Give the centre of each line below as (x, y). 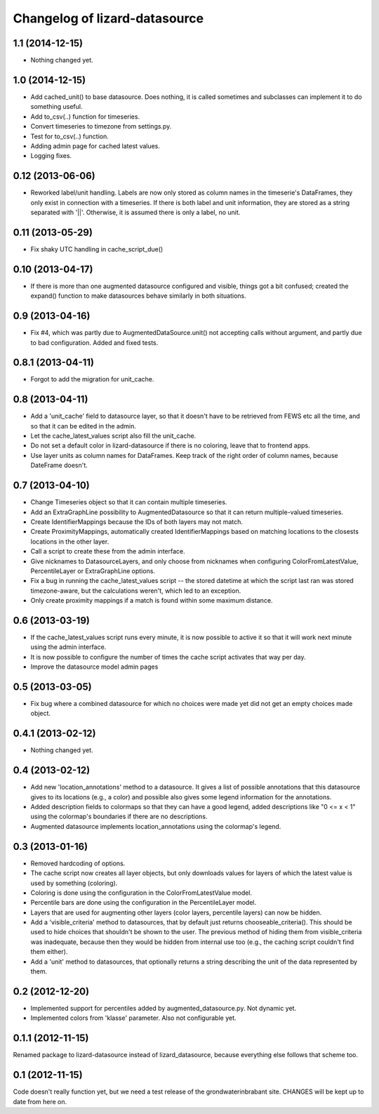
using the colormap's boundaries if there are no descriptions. (119, 817)
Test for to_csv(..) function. (69, 136)
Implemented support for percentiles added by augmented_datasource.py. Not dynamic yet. (164, 1008)
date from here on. (40, 1101)
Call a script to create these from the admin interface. (108, 551)
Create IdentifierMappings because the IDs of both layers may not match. (137, 522)
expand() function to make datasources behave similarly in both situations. (138, 296)
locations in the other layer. (70, 542)
